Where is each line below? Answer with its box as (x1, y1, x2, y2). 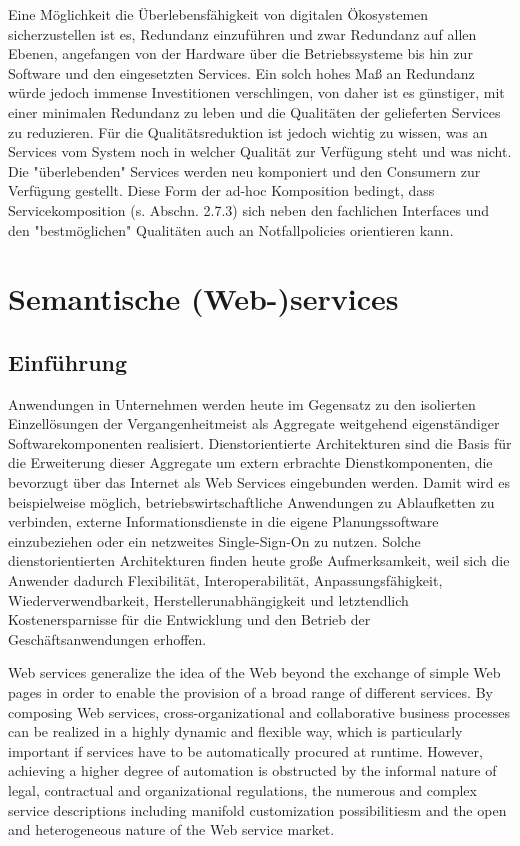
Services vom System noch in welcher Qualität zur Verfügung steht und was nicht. (8, 141, 512, 162)
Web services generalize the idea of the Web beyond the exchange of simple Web (8, 662, 501, 683)
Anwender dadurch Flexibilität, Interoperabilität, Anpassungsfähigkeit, (8, 570, 443, 591)
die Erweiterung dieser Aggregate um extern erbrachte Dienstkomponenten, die (8, 452, 493, 473)
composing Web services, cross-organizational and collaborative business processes (8, 701, 510, 722)
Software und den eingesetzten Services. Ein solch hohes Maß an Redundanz (8, 62, 475, 83)
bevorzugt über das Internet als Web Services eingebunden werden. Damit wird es (8, 472, 511, 493)
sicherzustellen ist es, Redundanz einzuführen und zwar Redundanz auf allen (8, 23, 477, 44)
